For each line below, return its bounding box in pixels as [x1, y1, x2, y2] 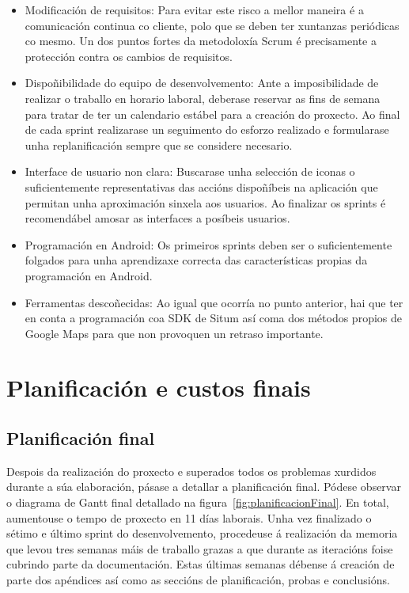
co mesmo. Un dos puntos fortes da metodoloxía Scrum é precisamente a [25, 32, 377, 49]
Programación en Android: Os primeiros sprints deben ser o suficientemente [25, 236, 392, 253]
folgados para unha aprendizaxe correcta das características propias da [25, 252, 368, 268]
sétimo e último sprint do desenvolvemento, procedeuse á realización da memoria [6, 525, 398, 542]
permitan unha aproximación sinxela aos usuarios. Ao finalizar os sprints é [25, 194, 386, 211]
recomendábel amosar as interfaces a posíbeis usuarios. [25, 210, 290, 226]
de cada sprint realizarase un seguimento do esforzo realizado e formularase [25, 121, 389, 138]
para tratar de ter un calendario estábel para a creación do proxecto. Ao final [25, 105, 400, 122]
